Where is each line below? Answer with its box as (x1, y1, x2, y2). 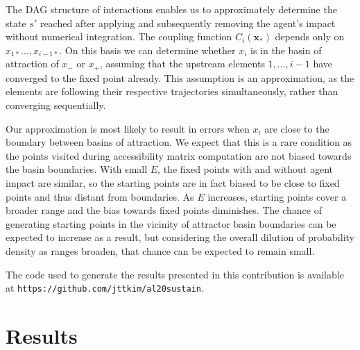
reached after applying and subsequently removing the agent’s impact (40, 15, 336, 30)
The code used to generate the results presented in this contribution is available (6, 267, 344, 281)
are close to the (264, 121, 329, 135)
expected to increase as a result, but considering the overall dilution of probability (6, 230, 354, 244)
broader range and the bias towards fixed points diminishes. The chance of (6, 203, 322, 217)
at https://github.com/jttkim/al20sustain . (6, 281, 204, 295)
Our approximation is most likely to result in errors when (6, 121, 250, 135)
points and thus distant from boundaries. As (6, 189, 194, 203)
